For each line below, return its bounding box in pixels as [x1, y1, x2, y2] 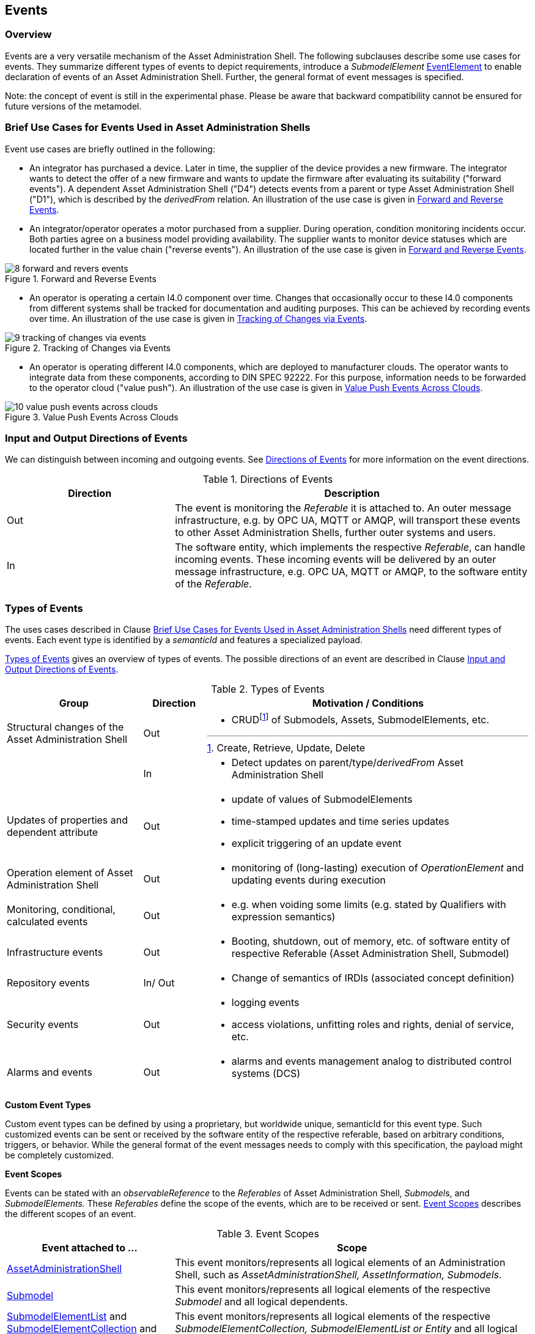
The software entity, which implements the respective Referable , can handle [175, 541, 526, 554]
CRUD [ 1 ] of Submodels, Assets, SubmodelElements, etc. [231, 712, 489, 726]
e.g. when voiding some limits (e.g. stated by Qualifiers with [231, 898, 506, 911]
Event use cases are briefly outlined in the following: [5, 143, 215, 154]
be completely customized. [5, 1150, 114, 1161]
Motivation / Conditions [312, 697, 424, 710]
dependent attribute [7, 826, 98, 839]
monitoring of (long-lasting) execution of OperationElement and [231, 862, 524, 874]
